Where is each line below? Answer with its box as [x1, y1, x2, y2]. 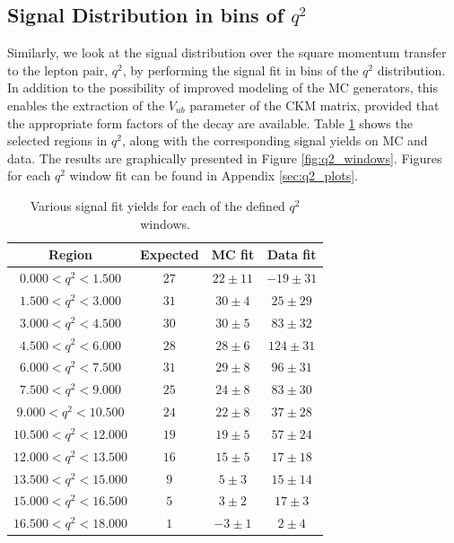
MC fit [211, 245, 255, 264]
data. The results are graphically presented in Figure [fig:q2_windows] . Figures [7, 148, 442, 167]
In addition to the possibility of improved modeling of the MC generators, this [7, 78, 438, 97]
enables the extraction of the [7, 95, 165, 114]
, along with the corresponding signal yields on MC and [122, 131, 428, 150]
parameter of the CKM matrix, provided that [189, 95, 440, 114]
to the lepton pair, [7, 60, 109, 79]
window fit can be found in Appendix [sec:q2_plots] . [69, 166, 358, 185]
